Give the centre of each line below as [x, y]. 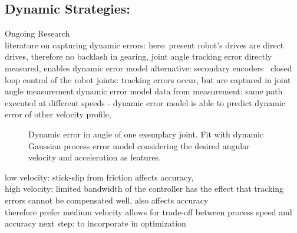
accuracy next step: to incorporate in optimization [95, 223]
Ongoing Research [37, 33]
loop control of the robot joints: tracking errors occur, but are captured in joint [148, 79]
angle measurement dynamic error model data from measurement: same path [144, 91]
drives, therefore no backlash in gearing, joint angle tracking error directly [138, 56]
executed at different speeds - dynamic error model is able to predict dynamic [145, 102]
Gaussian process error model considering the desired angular [139, 145]
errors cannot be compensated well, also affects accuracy [107, 200]
